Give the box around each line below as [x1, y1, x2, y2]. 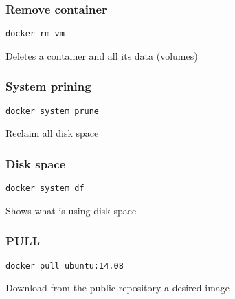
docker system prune [5, 106, 100, 116]
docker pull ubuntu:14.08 [5, 261, 124, 271]
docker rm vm [5, 29, 65, 39]
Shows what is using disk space [5, 203, 137, 217]
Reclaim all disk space [5, 126, 99, 140]
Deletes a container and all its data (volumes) [5, 48, 198, 63]
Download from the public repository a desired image [5, 280, 230, 295]
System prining [5, 78, 91, 95]
